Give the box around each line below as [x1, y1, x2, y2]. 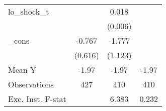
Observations [8, 78, 54, 90]
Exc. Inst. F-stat [8, 93, 66, 104]
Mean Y [8, 64, 37, 75]
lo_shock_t [8, 6, 49, 17]
